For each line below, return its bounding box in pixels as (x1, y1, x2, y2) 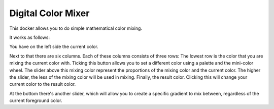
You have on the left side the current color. (9, 43, 98, 50)
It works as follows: (9, 34, 50, 40)
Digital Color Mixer (9, 8, 90, 19)
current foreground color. (9, 97, 62, 103)
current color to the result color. (9, 81, 76, 87)
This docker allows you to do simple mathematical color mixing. (9, 25, 142, 31)
